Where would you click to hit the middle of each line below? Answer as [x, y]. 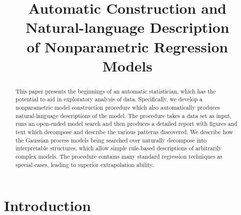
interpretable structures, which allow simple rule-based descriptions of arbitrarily [119, 148]
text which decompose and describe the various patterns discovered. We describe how [124, 132]
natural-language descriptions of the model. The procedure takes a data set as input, [123, 115]
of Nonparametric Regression [127, 46]
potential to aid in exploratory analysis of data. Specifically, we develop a [109, 99]
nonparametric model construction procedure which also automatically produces [118, 107]
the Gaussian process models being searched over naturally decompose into [111, 140]
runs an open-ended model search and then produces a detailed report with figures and [126, 124]
